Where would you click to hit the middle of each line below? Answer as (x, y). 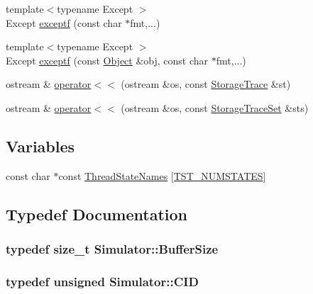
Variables (40, 146)
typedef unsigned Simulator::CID (102, 281)
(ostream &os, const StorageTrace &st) (206, 84)
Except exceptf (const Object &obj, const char (107, 60)
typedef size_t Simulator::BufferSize (112, 249)
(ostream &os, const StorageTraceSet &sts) (215, 107)
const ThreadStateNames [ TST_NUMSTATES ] (162, 175)
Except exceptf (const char (64, 22)
